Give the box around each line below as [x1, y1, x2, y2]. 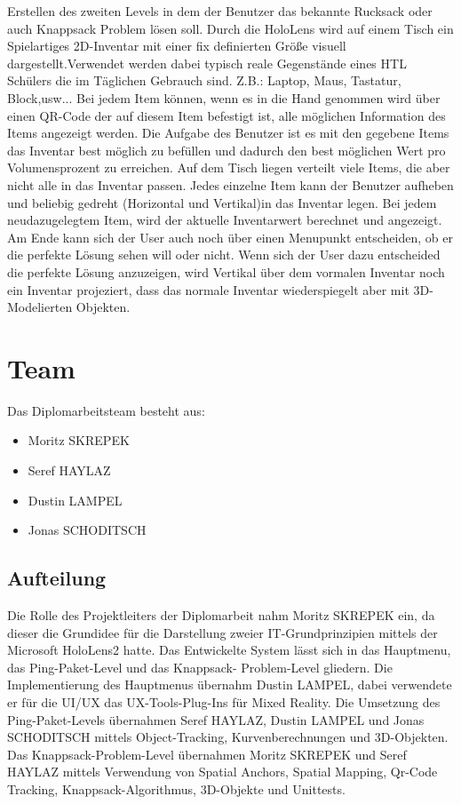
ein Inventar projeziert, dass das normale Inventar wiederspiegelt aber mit [7, 280, 409, 299]
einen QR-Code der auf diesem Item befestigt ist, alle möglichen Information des [7, 106, 446, 124]
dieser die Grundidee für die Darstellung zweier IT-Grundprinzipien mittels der [7, 623, 438, 641]
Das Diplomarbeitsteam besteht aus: [7, 401, 205, 419]
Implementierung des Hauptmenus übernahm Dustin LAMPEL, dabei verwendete [7, 675, 452, 694]
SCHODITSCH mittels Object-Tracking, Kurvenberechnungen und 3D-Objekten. [7, 728, 449, 746]
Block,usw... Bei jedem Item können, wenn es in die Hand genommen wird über [7, 88, 441, 107]
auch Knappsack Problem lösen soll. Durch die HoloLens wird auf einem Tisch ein [7, 19, 454, 37]
